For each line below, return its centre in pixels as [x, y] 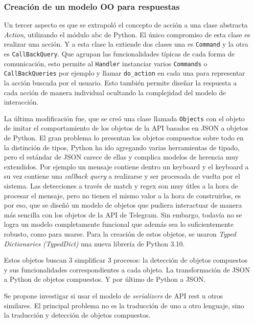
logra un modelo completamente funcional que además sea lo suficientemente [119, 224]
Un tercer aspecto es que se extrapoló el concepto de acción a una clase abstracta [126, 25]
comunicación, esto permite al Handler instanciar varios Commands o [106, 63]
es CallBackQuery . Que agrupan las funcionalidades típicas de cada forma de [119, 54]
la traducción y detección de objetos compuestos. [77, 315]
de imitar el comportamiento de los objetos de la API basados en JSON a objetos [126, 128]
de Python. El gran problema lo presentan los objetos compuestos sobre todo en [124, 138]
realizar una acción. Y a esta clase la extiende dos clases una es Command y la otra [126, 44]
